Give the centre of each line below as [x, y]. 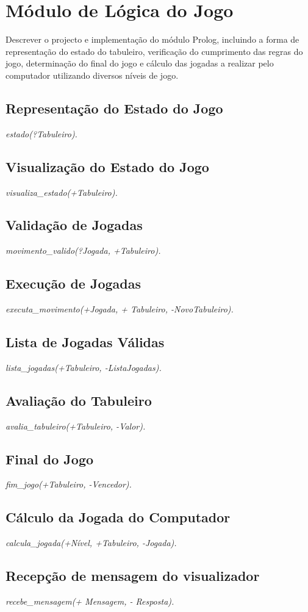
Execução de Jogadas [73, 283]
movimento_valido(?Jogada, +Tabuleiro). [83, 250]
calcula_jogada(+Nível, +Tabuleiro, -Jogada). [91, 543]
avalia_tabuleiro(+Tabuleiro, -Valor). [76, 426]
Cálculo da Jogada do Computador [118, 517]
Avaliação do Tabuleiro [79, 400]
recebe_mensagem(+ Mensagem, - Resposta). [90, 601]
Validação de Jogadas [74, 225]
